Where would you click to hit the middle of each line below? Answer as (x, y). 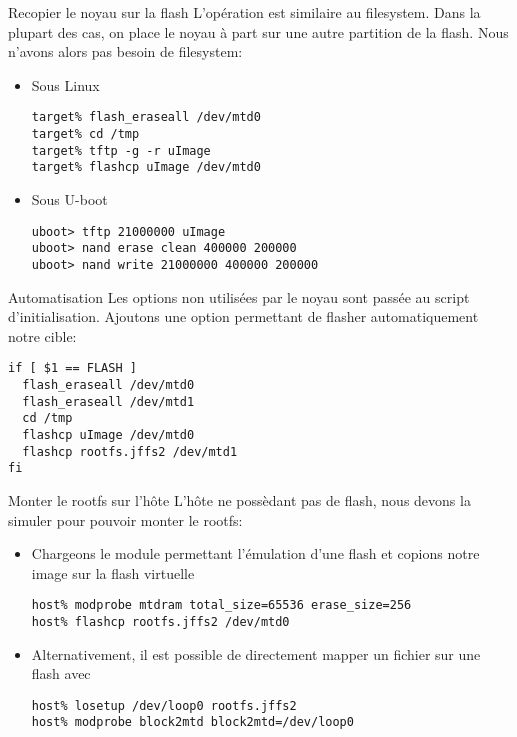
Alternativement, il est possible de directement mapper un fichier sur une (256, 653)
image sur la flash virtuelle (113, 572)
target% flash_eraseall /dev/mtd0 (146, 117)
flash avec (61, 673)
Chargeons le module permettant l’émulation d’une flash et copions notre (255, 553)
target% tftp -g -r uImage (121, 150)
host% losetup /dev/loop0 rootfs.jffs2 (164, 705)
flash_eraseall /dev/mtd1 (108, 401)
